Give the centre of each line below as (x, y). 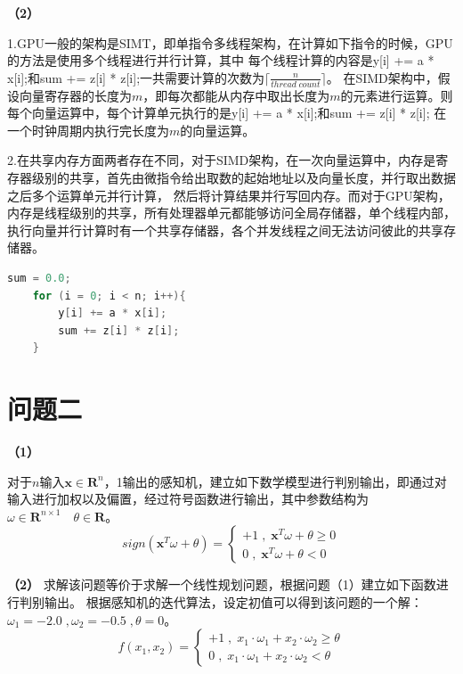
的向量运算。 (218, 130)
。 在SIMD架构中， (382, 77)
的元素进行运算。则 (397, 95)
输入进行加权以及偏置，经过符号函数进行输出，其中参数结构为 (188, 499)
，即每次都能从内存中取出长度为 (236, 95)
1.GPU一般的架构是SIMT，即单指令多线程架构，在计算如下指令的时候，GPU (230, 42)
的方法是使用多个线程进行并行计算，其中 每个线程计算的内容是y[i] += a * (221, 60)
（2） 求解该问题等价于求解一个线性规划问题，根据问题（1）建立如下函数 (222, 584)
